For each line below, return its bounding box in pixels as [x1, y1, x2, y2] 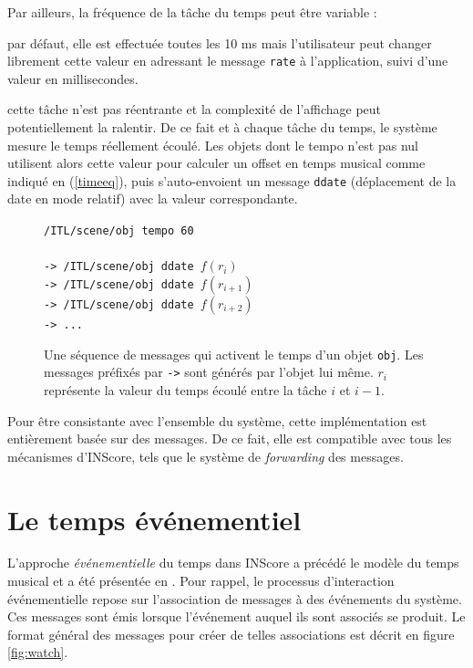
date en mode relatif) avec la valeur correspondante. [7, 189, 298, 208]
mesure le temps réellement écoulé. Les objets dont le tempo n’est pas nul [7, 135, 418, 154]
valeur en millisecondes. [7, 68, 139, 88]
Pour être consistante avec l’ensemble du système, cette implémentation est [7, 411, 427, 430]
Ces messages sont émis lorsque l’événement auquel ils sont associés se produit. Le [7, 607, 466, 626]
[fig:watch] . [7, 642, 68, 662]
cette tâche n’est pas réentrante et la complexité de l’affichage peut [7, 99, 382, 119]
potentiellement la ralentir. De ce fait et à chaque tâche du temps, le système [7, 118, 437, 137]
